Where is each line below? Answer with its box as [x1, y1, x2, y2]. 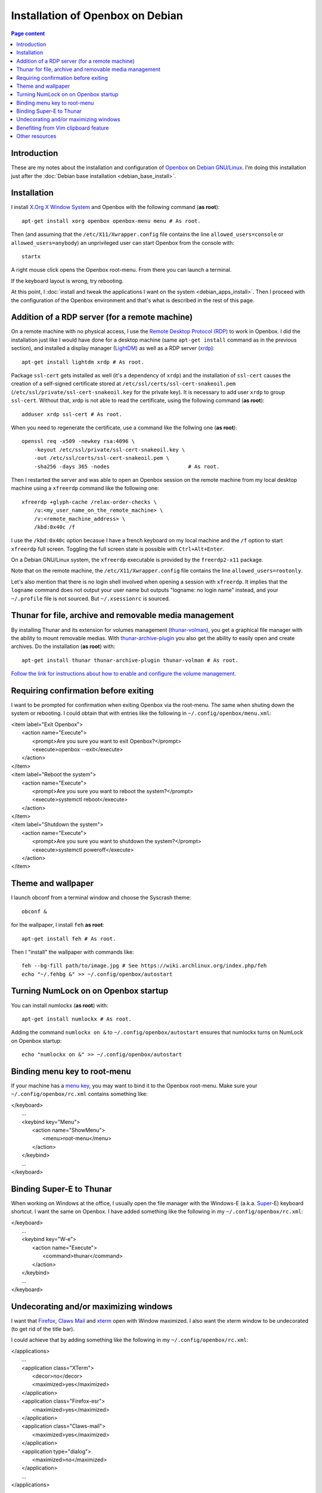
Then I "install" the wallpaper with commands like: [11, 948, 134, 956]
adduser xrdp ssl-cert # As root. [21, 411, 122, 417]
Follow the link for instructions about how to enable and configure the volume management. [11, 670, 237, 677]
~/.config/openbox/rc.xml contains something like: [11, 1090, 148, 1098]
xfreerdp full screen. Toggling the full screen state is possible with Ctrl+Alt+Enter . [11, 545, 225, 552]
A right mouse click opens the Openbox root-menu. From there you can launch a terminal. [11, 266, 232, 274]
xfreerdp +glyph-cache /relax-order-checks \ [21, 499, 157, 505]
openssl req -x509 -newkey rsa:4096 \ [21, 438, 135, 445]
